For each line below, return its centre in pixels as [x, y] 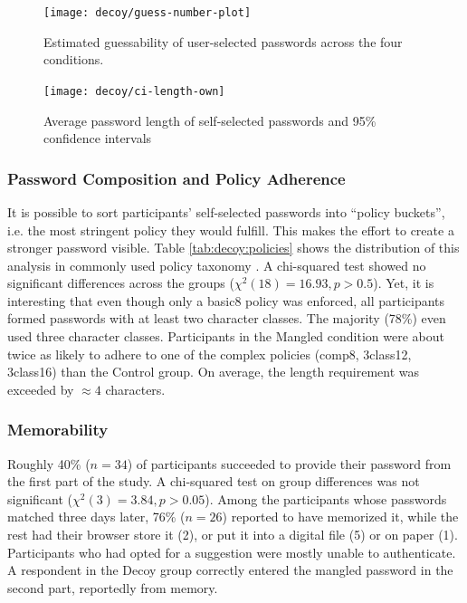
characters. [135, 389]
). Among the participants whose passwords [326, 498]
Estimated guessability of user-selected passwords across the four [223, 41]
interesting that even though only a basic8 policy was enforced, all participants [226, 300]
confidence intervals [98, 138]
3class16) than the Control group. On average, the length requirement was [214, 372]
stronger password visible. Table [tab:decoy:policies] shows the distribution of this [233, 248]
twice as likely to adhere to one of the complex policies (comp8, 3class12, [210, 354]
